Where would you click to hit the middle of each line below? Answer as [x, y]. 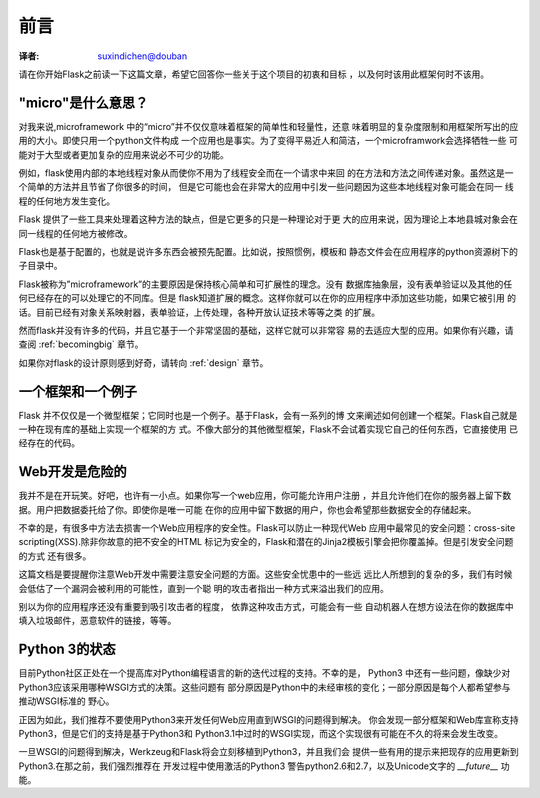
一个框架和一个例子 [77, 391]
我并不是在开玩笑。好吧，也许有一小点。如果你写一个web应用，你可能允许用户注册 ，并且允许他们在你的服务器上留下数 [265, 496]
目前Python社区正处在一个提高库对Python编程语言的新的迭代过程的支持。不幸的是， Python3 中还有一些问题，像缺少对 [264, 673]
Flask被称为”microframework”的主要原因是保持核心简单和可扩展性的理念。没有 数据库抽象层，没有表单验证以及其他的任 [265, 284]
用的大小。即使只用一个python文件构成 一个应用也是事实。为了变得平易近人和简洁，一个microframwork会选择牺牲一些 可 [268, 141]
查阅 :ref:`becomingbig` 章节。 [81, 344]
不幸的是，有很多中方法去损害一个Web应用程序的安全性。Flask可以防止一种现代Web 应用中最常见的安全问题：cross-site [267, 528]
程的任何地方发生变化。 [66, 201]
